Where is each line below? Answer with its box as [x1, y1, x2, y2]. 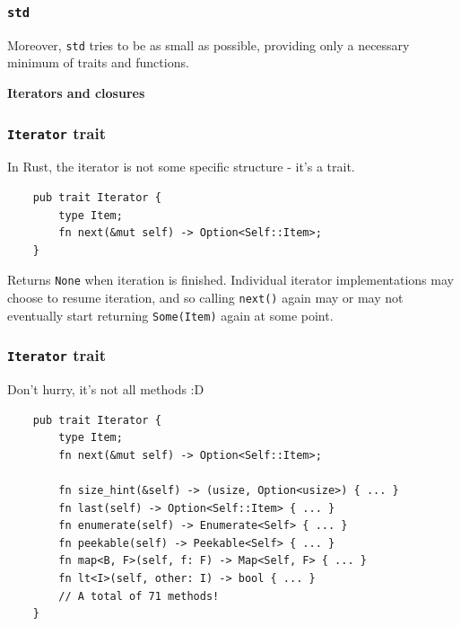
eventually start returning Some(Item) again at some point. [7, 305, 334, 324]
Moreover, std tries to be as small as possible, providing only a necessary [7, 35, 410, 54]
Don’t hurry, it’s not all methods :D [7, 380, 204, 399]
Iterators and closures [7, 84, 145, 102]
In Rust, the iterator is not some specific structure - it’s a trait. [7, 157, 355, 176]
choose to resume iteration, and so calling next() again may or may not [7, 288, 404, 307]
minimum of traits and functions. [7, 53, 189, 72]
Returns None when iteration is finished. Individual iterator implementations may [7, 270, 454, 289]
